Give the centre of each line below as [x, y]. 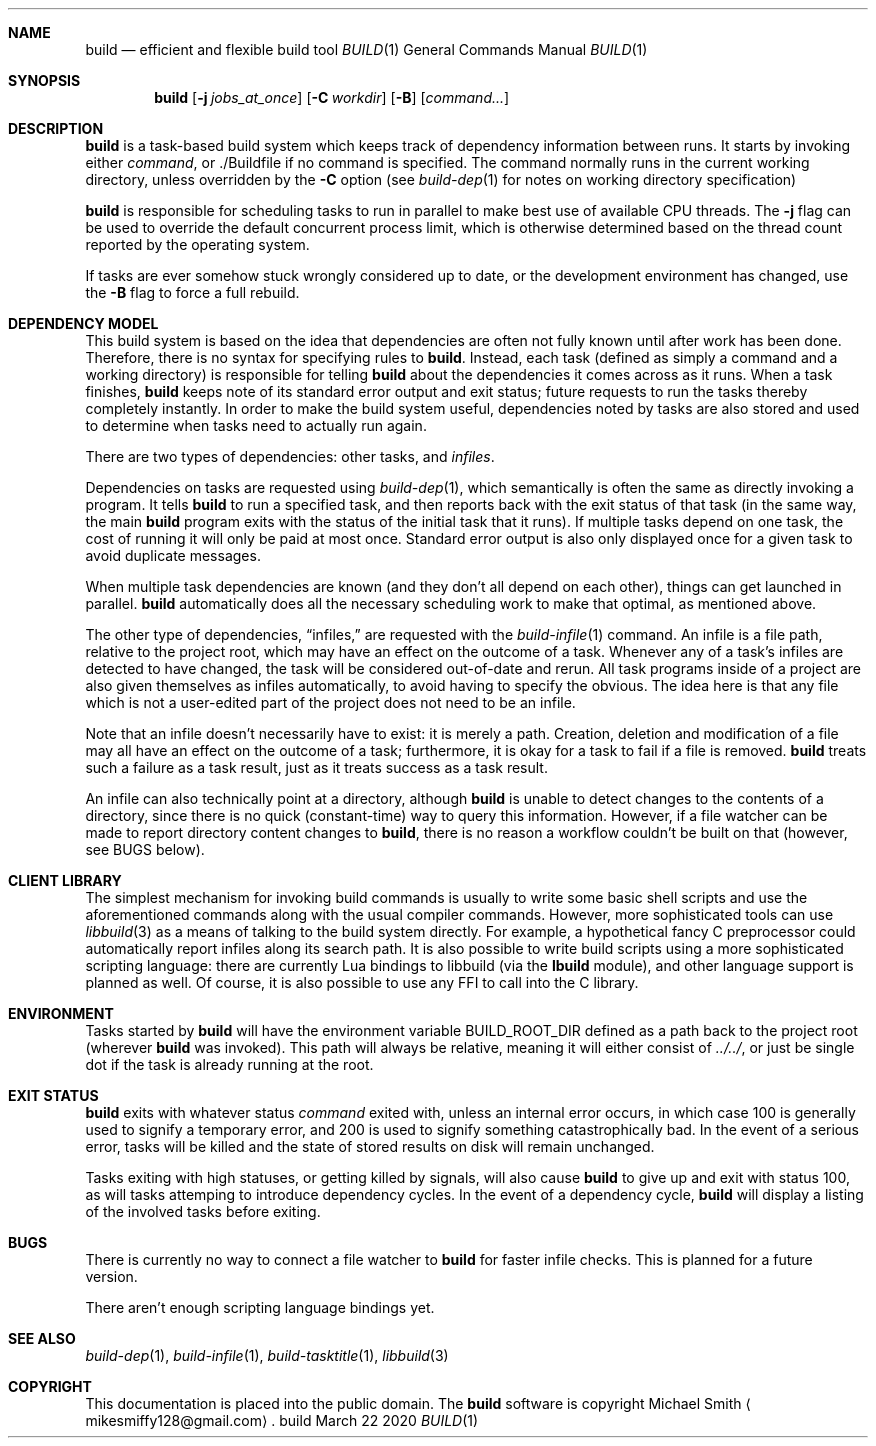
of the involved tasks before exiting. [203, 1211]
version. [111, 1276]
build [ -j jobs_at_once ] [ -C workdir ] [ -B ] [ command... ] [332, 97]
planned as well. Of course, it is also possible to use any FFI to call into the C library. [362, 982]
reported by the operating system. [197, 244]
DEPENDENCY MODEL [83, 323]
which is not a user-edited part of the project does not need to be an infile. [330, 702]
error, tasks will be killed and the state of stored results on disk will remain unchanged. [370, 1146]
